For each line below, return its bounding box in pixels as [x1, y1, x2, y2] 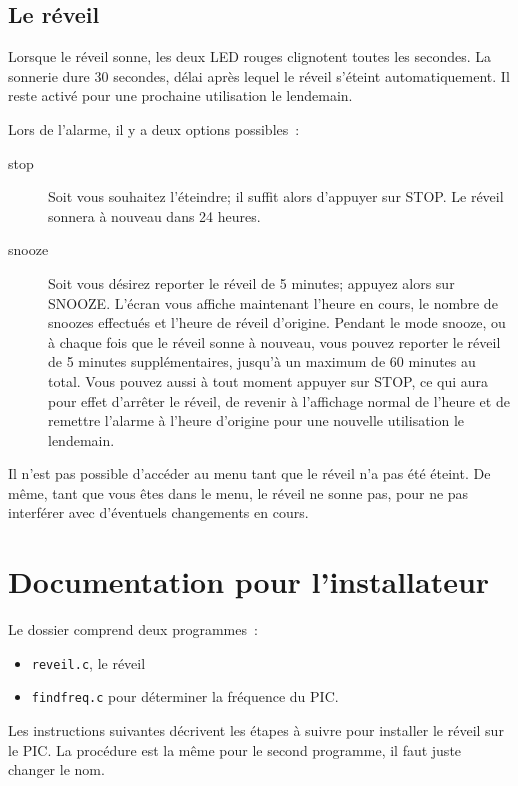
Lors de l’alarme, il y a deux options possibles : [8, 118, 300, 139]
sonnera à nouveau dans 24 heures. [48, 205, 261, 226]
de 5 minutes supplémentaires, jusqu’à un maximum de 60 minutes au [48, 351, 476, 372]
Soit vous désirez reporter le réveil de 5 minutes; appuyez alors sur [48, 272, 455, 293]
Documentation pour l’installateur [8, 561, 490, 602]
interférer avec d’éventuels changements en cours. [8, 502, 309, 523]
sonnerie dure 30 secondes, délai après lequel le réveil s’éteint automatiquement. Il [8, 65, 510, 86]
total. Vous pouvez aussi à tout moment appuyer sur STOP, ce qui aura [48, 370, 489, 391]
